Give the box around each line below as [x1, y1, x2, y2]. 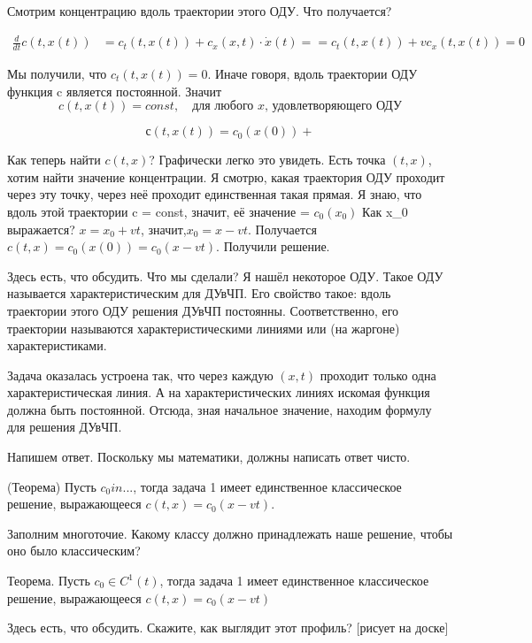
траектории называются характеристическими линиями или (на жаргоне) [7, 318, 400, 337]
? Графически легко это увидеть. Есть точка [149, 150, 386, 169]
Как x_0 [362, 202, 408, 220]
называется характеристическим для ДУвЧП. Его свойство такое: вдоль [7, 284, 391, 302]
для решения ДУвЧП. [7, 417, 122, 436]
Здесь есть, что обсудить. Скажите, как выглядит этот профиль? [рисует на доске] [7, 618, 449, 637]
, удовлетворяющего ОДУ [264, 100, 403, 113]
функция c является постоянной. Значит [7, 81, 222, 100]
